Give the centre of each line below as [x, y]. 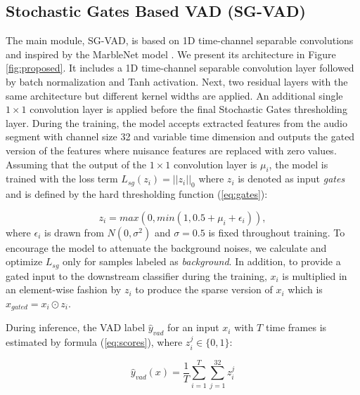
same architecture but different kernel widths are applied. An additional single [174, 95]
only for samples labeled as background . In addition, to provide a [202, 261]
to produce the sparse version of [204, 289]
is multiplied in [315, 275]
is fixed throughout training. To [277, 232]
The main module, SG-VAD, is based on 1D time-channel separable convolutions [180, 40]
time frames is [296, 327]
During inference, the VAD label [76, 327]
